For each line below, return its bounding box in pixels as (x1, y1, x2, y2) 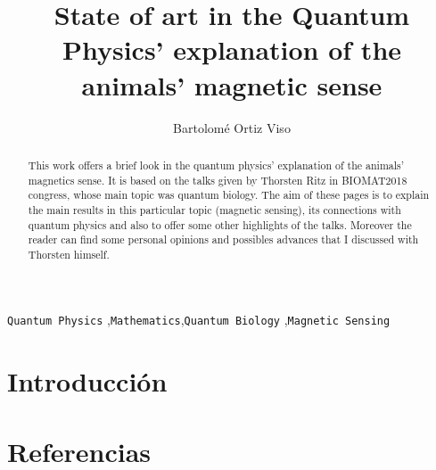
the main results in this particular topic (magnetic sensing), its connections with (28, 202, 401, 217)
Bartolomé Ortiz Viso (173, 118, 291, 136)
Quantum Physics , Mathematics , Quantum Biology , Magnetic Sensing (7, 310, 391, 329)
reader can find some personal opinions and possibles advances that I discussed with (28, 232, 419, 247)
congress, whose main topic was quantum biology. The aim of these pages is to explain (28, 187, 430, 202)
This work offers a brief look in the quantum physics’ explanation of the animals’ (28, 157, 405, 172)
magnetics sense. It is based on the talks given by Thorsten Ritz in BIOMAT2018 (28, 172, 407, 187)
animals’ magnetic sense (81, 66, 383, 103)
